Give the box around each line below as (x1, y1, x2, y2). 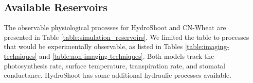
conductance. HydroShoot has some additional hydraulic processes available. (4, 70, 232, 80)
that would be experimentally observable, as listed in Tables (4, 41, 183, 51)
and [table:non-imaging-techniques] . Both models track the (39, 50, 214, 61)
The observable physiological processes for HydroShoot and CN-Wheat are (4, 22, 226, 33)
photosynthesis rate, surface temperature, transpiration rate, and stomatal (4, 60, 225, 70)
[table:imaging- (185, 41, 230, 51)
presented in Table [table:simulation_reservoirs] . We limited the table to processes (4, 32, 249, 42)
